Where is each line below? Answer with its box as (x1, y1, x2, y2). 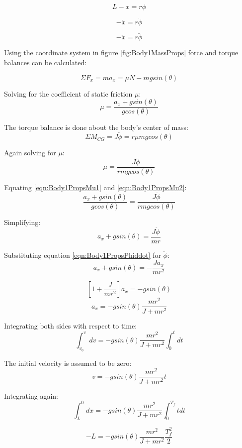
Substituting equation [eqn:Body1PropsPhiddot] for (4, 249, 161, 260)
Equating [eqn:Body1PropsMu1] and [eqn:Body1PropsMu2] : (4, 182, 187, 192)
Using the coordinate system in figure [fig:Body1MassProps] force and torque (4, 47, 239, 58)
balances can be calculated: (4, 57, 87, 68)
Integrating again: (4, 390, 58, 401)
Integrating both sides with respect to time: (4, 320, 137, 331)
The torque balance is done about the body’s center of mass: (4, 122, 188, 132)
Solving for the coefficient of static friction (4, 88, 133, 99)
